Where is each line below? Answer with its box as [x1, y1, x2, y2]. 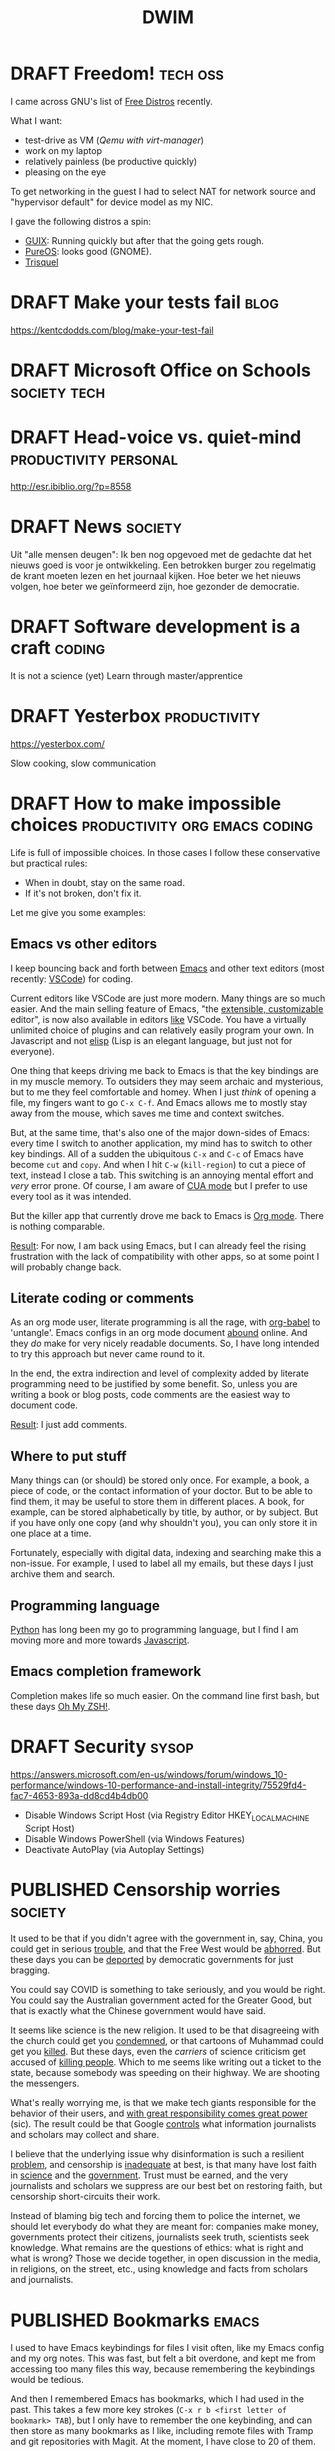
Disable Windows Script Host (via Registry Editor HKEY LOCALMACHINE [24, 1809, 310, 1823]
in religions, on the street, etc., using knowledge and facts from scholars [10, 2263, 308, 2275]
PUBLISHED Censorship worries [10, 1878, 281, 1901]
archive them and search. [10, 1568, 116, 1580]
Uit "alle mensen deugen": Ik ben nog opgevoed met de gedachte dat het [10, 548, 312, 560]
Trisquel [24, 256, 59, 268]
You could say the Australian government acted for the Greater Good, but [10, 1994, 312, 2006]
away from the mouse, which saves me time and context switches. [10, 1107, 285, 1119]
